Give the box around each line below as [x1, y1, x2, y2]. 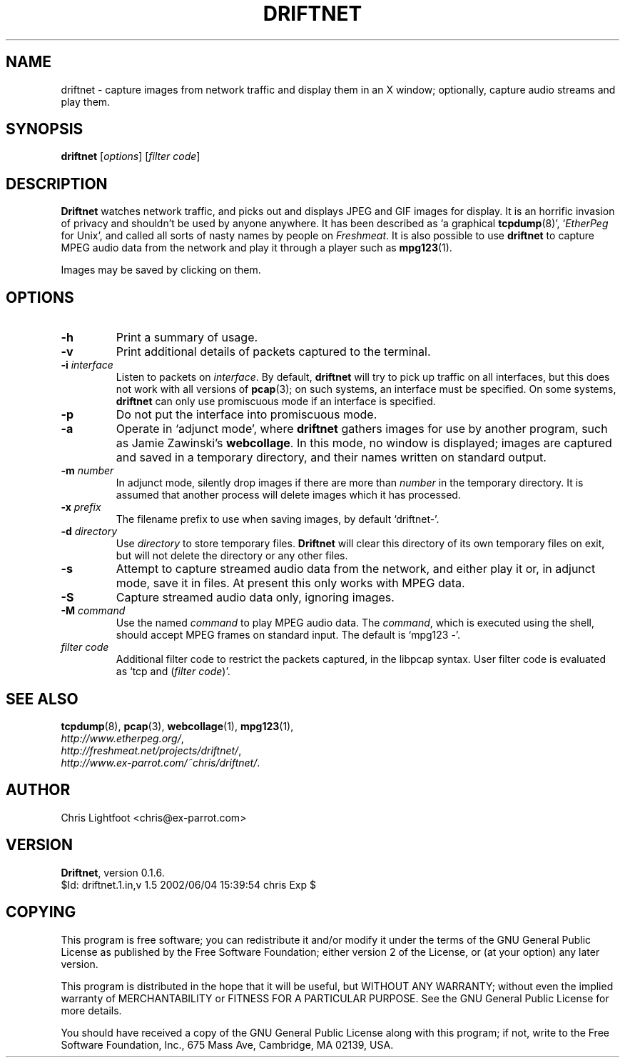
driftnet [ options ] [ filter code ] [61, 150, 200, 163]
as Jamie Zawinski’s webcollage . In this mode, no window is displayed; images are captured [116, 436, 612, 451]
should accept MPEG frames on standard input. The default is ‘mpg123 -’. [116, 629, 461, 642]
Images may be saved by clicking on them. [61, 264, 261, 276]
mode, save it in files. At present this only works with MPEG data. [116, 576, 465, 591]
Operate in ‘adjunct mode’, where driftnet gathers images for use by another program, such [116, 421, 608, 436]
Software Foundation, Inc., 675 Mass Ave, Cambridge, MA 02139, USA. [61, 1038, 394, 1051]
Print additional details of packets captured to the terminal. [116, 344, 431, 359]
